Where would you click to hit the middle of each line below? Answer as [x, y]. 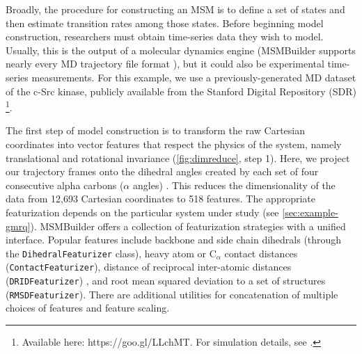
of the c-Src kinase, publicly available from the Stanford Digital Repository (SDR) [181, 91]
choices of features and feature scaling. [88, 308]
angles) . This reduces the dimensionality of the [234, 185]
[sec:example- [310, 212]
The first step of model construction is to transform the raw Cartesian [156, 130]
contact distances [261, 253]
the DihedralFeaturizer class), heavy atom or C [111, 253]
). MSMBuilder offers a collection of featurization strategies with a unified [188, 226]
